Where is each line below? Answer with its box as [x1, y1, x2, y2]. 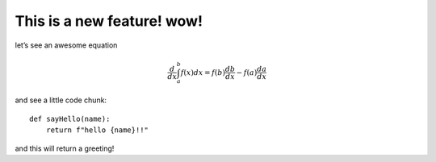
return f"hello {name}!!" [45, 126, 149, 135]
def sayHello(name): [29, 114, 111, 123]
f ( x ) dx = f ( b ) [180, 68, 226, 77]
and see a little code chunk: [15, 95, 107, 105]
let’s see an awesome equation [15, 40, 118, 50]
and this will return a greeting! [15, 143, 115, 153]
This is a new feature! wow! [15, 12, 203, 30]
